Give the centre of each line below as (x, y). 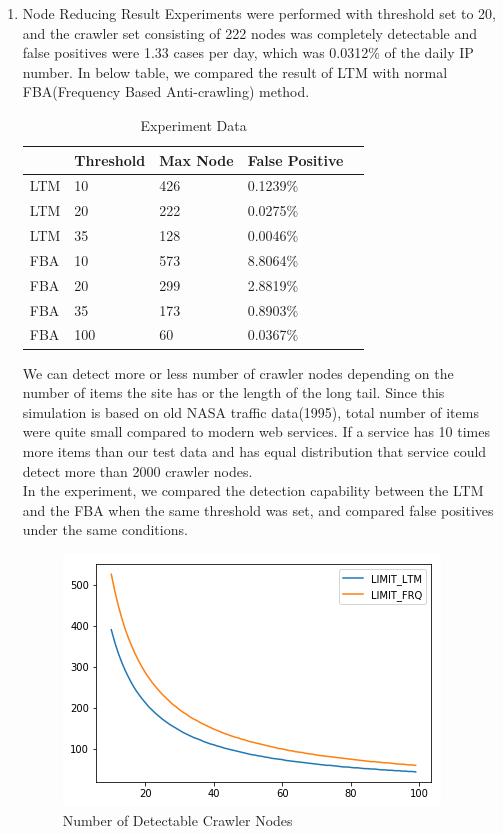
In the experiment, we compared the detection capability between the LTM (253, 490)
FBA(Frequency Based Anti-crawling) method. (166, 91)
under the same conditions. (105, 529)
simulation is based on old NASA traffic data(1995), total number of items (250, 411)
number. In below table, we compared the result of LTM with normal (235, 71)
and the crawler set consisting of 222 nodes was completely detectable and (250, 32)
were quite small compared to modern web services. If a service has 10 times (256, 431)
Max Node (196, 159)
